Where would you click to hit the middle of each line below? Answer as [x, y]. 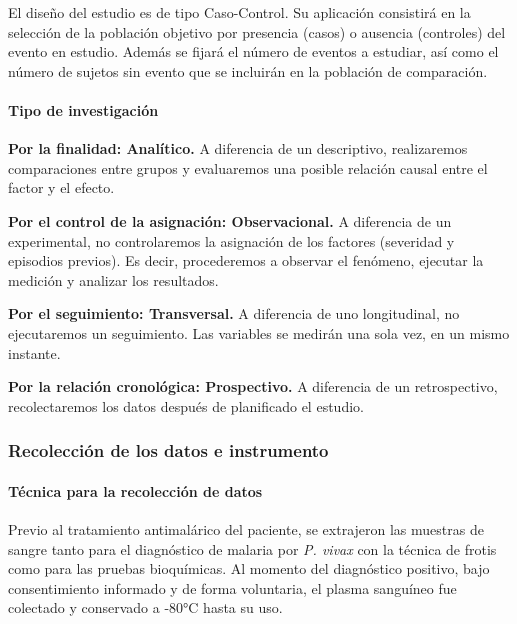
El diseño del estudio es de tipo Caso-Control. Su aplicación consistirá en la [239, 12]
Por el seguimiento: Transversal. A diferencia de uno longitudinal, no [234, 313]
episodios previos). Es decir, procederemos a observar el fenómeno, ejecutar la [246, 260]
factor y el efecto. [61, 187]
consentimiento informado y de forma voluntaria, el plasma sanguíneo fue [232, 587]
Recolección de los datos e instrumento [168, 450]
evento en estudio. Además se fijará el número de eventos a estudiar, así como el [253, 51]
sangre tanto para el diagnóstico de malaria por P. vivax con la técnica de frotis [252, 548]
